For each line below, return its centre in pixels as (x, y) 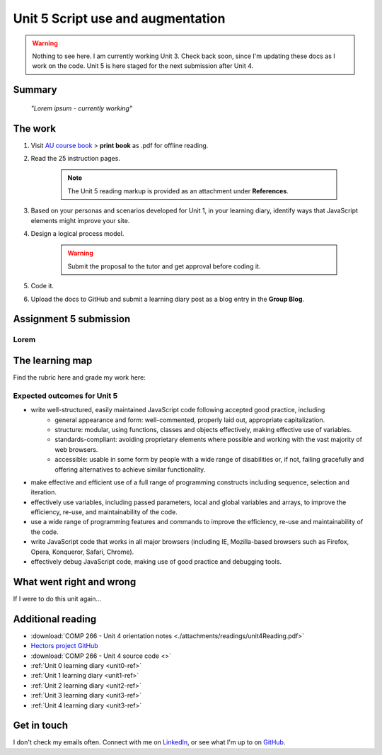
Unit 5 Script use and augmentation (119, 18)
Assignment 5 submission (72, 319)
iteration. (44, 492)
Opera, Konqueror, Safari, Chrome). (82, 552)
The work (35, 129)
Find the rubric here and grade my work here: (80, 377)
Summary (35, 90)
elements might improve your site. (80, 220)
